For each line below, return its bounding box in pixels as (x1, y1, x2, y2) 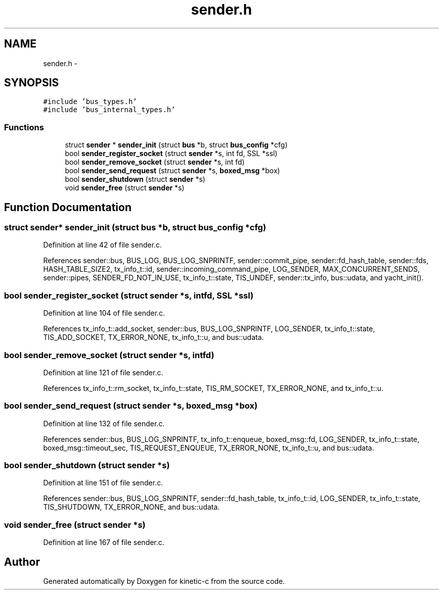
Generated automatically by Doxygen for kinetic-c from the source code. (43, 577, 285, 585)
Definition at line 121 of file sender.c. (43, 368, 163, 377)
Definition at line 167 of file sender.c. (43, 538, 164, 547)
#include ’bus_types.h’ (43, 97, 137, 106)
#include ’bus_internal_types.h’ (43, 106, 175, 114)
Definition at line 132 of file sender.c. (43, 419, 165, 428)
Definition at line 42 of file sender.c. (43, 240, 162, 250)
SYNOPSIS (4, 76, 59, 89)
